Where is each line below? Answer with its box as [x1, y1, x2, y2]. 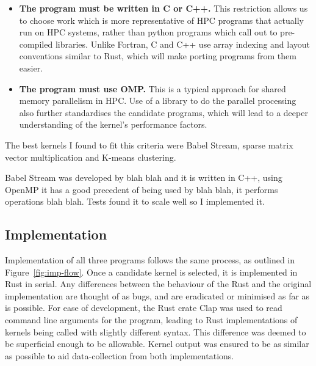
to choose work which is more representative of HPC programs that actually [19, 13, 304, 26]
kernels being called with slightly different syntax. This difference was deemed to [5, 325, 306, 338]
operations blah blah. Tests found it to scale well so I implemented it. [5, 195, 265, 208]
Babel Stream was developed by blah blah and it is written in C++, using [5, 171, 282, 184]
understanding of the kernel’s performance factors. [19, 118, 207, 131]
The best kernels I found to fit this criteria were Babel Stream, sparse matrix [5, 138, 293, 151]
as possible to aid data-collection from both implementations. [5, 349, 234, 362]
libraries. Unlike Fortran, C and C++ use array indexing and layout [55, 37, 311, 50]
